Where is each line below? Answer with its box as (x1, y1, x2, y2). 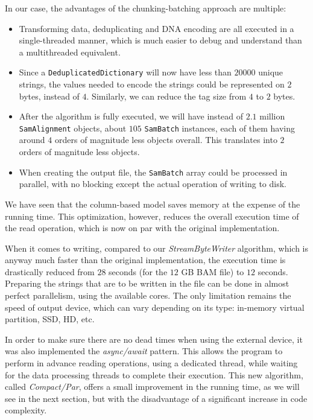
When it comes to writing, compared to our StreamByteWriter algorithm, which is (5, 241, 309, 254)
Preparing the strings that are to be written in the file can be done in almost (5, 277, 289, 290)
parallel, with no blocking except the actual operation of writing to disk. (19, 177, 286, 190)
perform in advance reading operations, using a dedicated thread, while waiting (5, 357, 298, 369)
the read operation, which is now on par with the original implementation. (5, 221, 280, 234)
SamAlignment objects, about (19, 121, 127, 134)
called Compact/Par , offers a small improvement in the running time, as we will (5, 380, 300, 393)
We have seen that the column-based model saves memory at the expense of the (5, 197, 300, 210)
